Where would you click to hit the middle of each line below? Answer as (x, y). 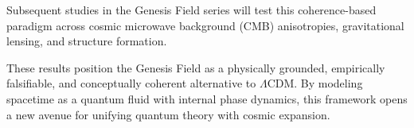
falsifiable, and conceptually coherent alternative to (131, 83)
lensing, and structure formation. (87, 41)
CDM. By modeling (315, 83)
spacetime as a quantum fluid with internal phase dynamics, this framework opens (207, 98)
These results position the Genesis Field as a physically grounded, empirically (196, 67)
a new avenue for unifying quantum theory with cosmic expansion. (168, 114)
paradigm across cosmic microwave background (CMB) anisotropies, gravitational (205, 25)
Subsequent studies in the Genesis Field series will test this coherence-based (191, 10)
